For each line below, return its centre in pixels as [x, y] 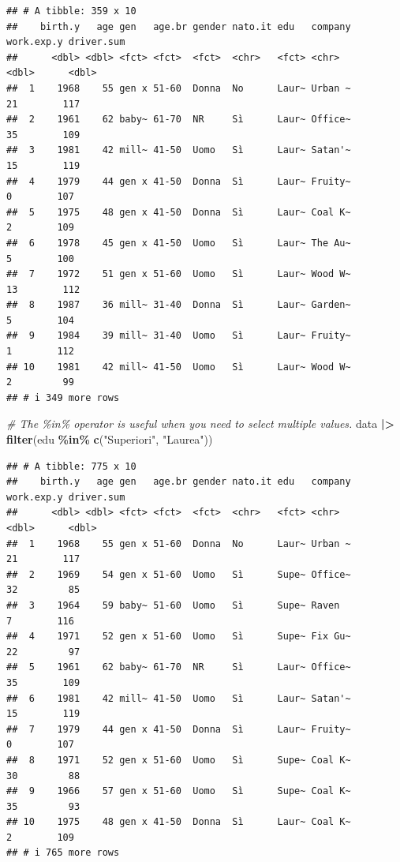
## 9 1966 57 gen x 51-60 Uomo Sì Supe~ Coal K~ [179, 791]
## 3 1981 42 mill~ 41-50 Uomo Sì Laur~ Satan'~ [179, 150]
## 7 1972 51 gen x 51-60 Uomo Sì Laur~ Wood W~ [179, 274]
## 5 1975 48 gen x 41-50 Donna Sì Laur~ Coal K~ [179, 212]
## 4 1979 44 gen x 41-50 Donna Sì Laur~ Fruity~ [179, 181]
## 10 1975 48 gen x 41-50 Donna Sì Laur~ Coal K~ [179, 822]
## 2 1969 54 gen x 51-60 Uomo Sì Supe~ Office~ [179, 574]
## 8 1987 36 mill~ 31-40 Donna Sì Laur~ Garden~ [179, 305]
